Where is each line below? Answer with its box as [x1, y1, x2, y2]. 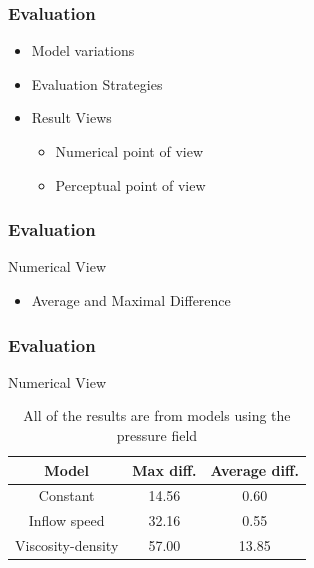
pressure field [116, 425, 198, 445]
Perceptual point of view [55, 174, 206, 195]
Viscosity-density [15, 535, 119, 556]
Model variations [31, 40, 135, 61]
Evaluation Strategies [31, 73, 163, 94]
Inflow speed [28, 510, 105, 531]
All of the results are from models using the [23, 405, 291, 426]
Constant [38, 485, 95, 506]
